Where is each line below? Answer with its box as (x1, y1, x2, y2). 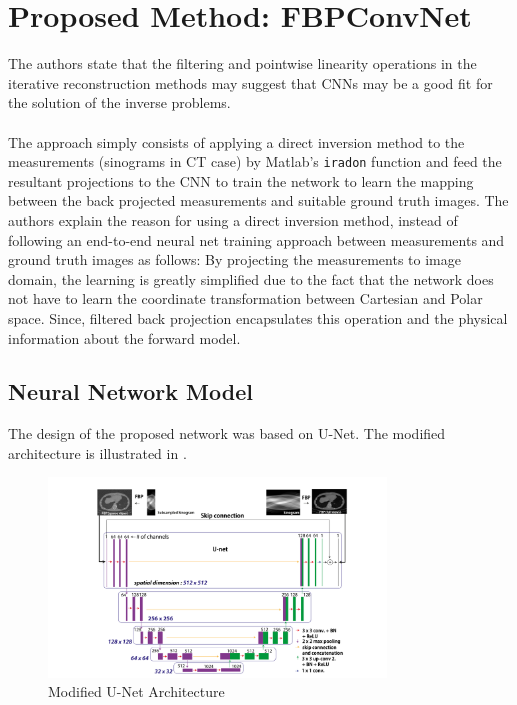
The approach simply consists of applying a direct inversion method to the (8, 131, 465, 152)
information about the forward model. (8, 327, 241, 348)
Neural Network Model (8, 376, 253, 407)
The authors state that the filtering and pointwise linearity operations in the (8, 53, 477, 74)
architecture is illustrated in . (8, 442, 187, 463)
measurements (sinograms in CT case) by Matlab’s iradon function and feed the (8, 151, 502, 172)
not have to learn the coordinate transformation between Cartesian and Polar (8, 288, 483, 309)
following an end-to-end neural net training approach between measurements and (8, 229, 505, 250)
